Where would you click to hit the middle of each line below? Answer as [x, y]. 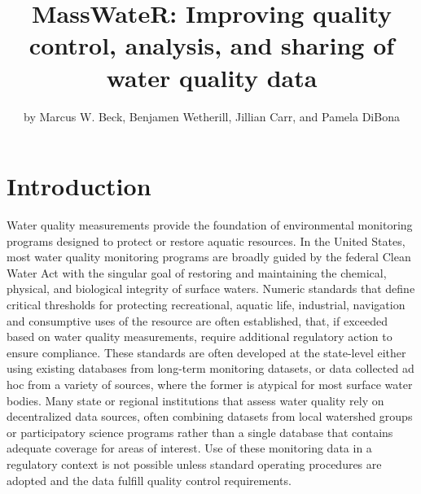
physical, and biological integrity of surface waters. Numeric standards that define [211, 289]
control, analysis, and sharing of [212, 45]
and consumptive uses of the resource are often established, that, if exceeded [197, 320]
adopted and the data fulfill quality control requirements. [149, 480]
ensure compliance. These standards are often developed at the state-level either [206, 352]
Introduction [79, 186]
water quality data [212, 77]
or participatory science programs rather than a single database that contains [200, 432]
